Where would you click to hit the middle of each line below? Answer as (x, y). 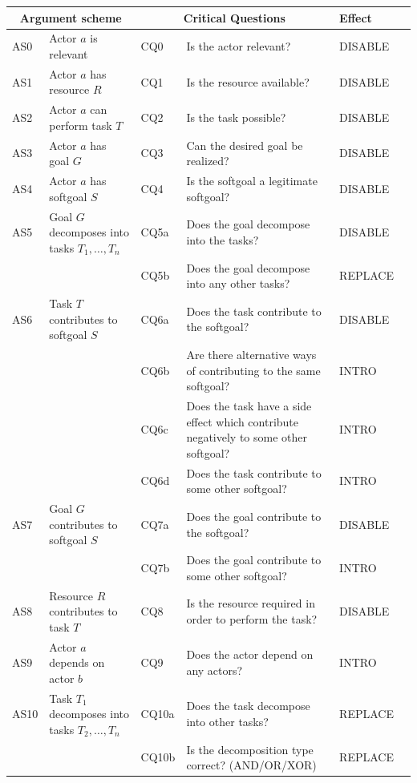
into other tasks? (227, 722)
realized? (208, 161)
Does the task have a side (249, 406)
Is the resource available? (248, 81)
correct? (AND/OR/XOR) (251, 765)
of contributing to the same (253, 370)
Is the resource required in (251, 603)
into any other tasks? (238, 283)
